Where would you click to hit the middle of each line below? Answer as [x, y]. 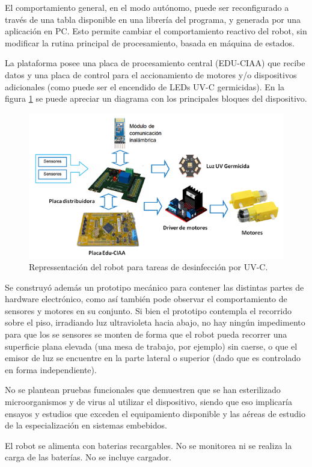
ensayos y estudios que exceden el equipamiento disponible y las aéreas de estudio [155, 413]
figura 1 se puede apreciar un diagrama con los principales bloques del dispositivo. [156, 98]
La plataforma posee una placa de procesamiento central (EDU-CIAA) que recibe [155, 63]
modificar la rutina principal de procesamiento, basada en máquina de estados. [150, 42]
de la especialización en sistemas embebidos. [86, 425]
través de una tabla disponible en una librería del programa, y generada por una [153, 19]
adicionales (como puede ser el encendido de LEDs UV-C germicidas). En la [145, 86]
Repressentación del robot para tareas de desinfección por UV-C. [148, 267]
